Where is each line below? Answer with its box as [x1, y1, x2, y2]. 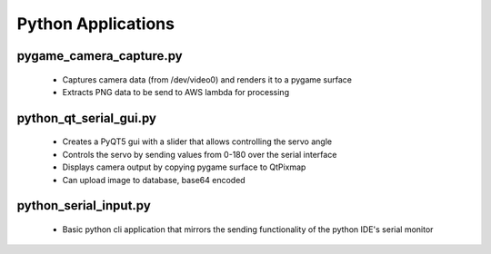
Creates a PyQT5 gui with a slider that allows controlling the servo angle [62, 136, 332, 147]
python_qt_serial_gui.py [16, 110, 156, 126]
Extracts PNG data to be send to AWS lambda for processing [62, 86, 290, 97]
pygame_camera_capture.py [16, 48, 183, 63]
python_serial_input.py [16, 198, 152, 213]
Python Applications [16, 14, 175, 34]
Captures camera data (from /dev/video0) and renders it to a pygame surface [62, 73, 353, 85]
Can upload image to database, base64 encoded [62, 174, 245, 185]
